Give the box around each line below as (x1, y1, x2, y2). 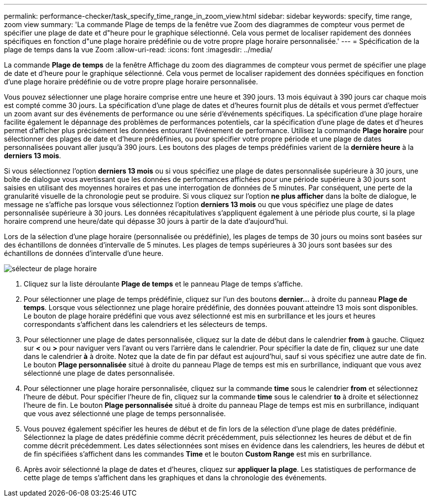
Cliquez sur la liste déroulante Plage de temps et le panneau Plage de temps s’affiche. (24, 280, 303, 288)
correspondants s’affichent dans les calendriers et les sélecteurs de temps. (24, 320, 268, 328)
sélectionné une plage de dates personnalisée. (24, 369, 175, 377)
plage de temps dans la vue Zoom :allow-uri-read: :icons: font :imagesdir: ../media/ (4, 45, 273, 54)
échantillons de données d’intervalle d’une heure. (4, 249, 163, 257)
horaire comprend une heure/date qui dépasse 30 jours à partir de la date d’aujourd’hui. (4, 217, 288, 225)
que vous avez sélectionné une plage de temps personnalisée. (24, 409, 226, 418)
